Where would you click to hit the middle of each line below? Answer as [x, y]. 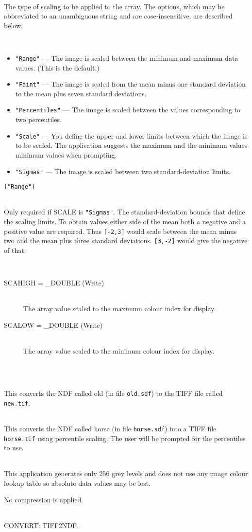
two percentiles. [38, 119]
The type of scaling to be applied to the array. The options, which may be [114, 6]
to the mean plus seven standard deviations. [81, 93]
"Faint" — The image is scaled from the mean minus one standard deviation [130, 84]
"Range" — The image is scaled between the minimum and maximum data [127, 58]
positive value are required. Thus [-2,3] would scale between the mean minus [120, 231]
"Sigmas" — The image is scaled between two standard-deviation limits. [123, 171]
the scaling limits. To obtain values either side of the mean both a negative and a [125, 222]
